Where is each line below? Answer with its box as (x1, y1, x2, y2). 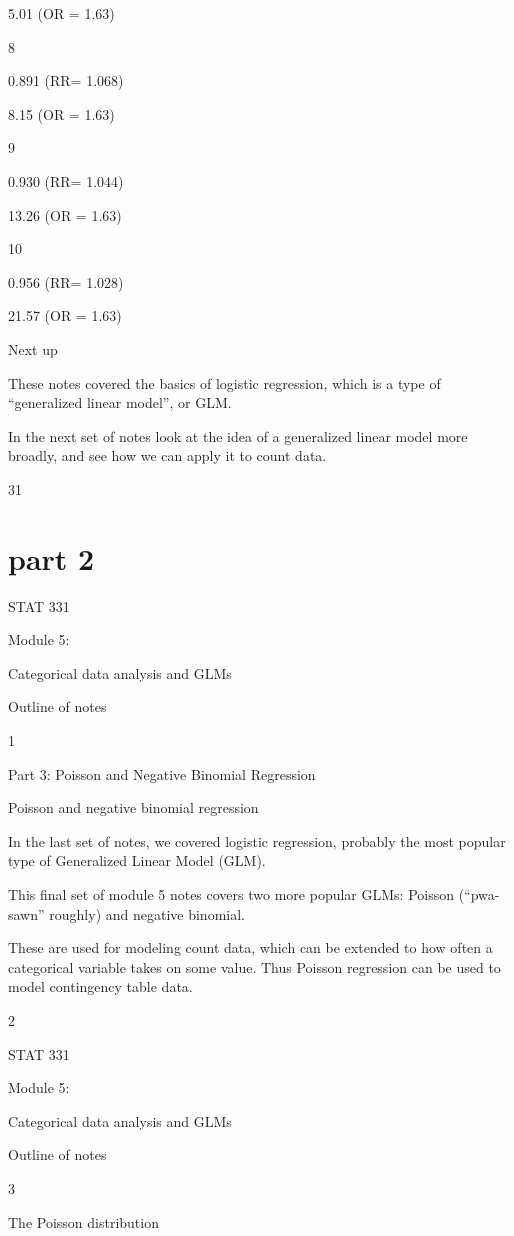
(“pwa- (458, 883, 500, 904)
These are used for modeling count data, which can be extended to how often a (8, 937, 493, 958)
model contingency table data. (8, 976, 193, 997)
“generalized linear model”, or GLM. (8, 392, 232, 413)
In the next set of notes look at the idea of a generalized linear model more (8, 425, 468, 446)
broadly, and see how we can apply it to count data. (8, 445, 327, 466)
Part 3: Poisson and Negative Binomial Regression (8, 763, 316, 784)
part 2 (8, 537, 95, 578)
